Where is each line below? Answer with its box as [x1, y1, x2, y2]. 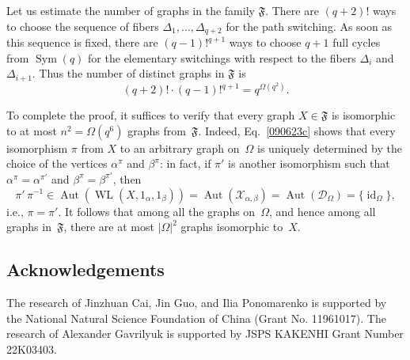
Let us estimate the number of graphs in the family [6, 2, 255, 18]
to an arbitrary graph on [120, 139, 240, 156]
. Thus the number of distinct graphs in [32, 65, 225, 81]
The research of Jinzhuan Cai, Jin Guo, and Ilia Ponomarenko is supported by [6, 294, 387, 310]
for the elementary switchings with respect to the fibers [88, 49, 356, 66]
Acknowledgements [6, 257, 165, 282]
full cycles [332, 34, 381, 51]
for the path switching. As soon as [226, 17, 392, 34]
